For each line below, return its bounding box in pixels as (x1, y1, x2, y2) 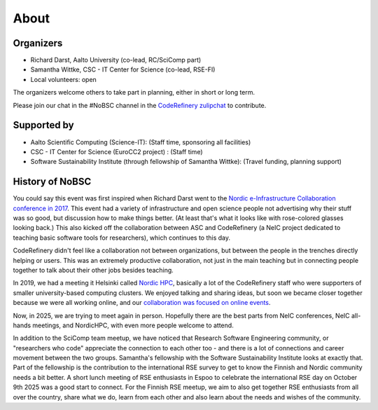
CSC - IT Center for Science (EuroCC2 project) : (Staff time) (30, 147, 203, 156)
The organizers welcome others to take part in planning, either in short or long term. (13, 88, 255, 97)
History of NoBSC (13, 176, 92, 188)
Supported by (13, 119, 74, 131)
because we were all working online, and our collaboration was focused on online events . (13, 299, 271, 307)
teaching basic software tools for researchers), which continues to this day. (13, 233, 231, 242)
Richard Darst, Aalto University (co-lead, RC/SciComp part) (30, 56, 202, 64)
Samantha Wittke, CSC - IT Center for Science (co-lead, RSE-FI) (30, 65, 216, 74)
